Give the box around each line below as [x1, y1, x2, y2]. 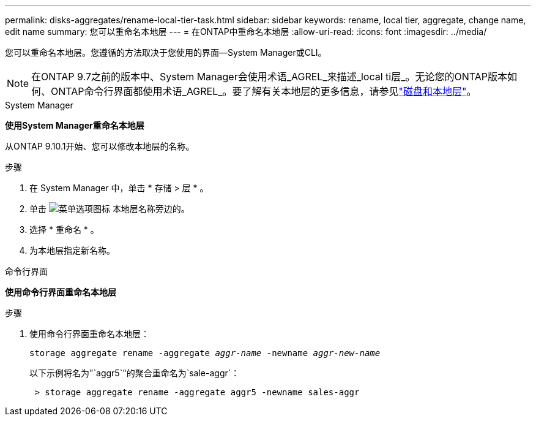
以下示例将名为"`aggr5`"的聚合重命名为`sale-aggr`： [29, 368, 240, 378]
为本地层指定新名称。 [29, 245, 115, 256]
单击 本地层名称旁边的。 [29, 203, 190, 214]
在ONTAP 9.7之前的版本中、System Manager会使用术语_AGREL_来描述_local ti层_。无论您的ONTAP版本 [31, 70, 508, 83]
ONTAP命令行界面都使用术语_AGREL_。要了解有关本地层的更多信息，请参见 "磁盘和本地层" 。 [51, 85, 477, 97]
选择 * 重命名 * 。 [29, 224, 99, 235]
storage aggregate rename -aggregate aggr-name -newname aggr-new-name [29, 348, 381, 358]
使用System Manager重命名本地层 [5, 120, 144, 131]
